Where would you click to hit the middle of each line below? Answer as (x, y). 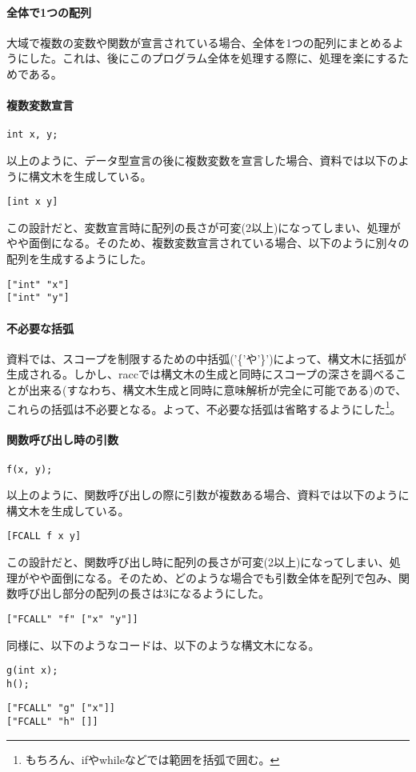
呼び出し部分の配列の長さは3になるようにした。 (143, 593)
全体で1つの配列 (49, 12)
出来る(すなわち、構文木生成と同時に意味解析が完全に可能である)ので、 (218, 389)
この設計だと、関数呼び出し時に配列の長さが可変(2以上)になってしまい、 (198, 562)
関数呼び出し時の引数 (62, 440)
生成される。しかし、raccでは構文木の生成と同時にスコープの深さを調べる (201, 374)
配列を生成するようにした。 (79, 259)
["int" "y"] (38, 298)
